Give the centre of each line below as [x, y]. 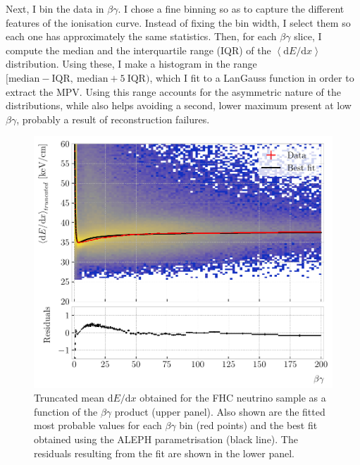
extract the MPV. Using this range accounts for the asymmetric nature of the [173, 91]
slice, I [308, 36]
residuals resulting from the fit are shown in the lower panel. [164, 453]
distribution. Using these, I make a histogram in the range [131, 64]
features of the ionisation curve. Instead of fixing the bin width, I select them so [178, 22]
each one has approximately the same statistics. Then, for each [141, 36]
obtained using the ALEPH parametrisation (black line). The [166, 439]
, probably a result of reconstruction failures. [113, 119]
